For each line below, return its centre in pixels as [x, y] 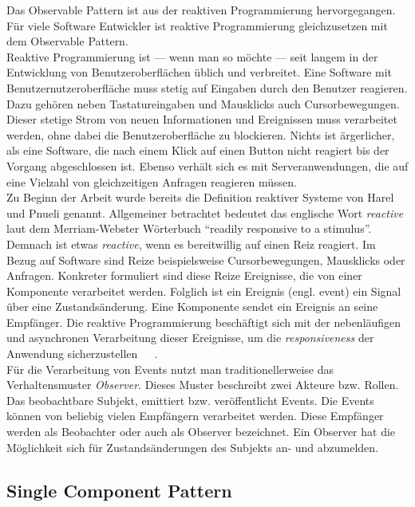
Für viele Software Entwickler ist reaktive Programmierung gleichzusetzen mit [197, 25]
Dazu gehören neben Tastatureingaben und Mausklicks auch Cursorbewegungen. [203, 103]
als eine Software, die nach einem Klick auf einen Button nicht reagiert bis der [198, 150]
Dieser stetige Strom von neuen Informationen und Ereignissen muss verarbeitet [202, 119]
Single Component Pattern [119, 490]
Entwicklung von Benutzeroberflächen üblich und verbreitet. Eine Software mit [200, 72]
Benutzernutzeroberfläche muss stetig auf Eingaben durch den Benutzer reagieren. [207, 87]
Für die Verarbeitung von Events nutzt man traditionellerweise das [170, 369]
